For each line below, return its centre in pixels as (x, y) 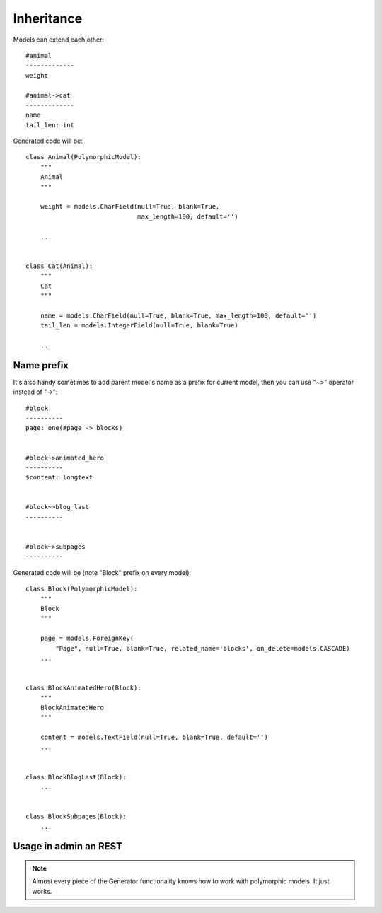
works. (42, 891)
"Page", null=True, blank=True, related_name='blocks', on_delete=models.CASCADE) (203, 648)
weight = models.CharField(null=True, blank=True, (130, 207)
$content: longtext (59, 478)
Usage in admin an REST (68, 846)
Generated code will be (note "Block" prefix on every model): (102, 572)
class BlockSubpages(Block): (76, 816)
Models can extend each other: (58, 40)
